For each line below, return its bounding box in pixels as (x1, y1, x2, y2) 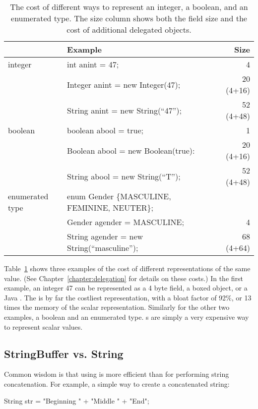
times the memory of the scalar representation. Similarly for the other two (4, 302, 230, 312)
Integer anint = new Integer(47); (67, 78, 181, 90)
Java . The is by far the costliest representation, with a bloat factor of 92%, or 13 (4, 292, 252, 302)
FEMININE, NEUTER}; (67, 202, 153, 213)
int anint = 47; (67, 58, 119, 70)
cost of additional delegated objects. (66, 24, 192, 35)
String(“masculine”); (67, 242, 138, 253)
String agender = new (67, 231, 143, 242)
